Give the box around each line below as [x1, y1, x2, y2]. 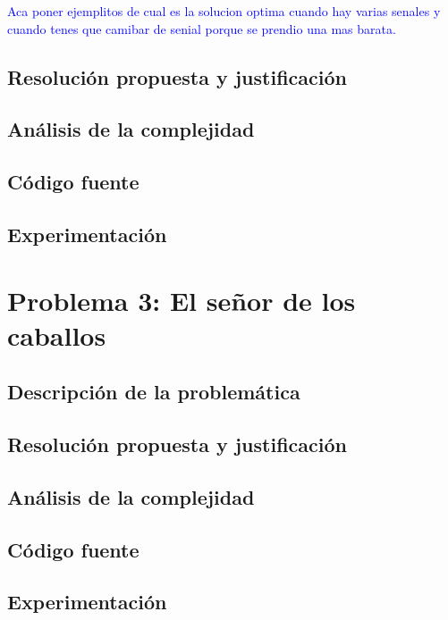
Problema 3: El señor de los [7, 281, 356, 318]
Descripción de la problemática [7, 378, 300, 406]
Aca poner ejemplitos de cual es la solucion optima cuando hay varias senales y [7, 2, 441, 20]
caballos [7, 316, 106, 353]
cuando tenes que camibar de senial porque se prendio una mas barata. [7, 19, 396, 38]
